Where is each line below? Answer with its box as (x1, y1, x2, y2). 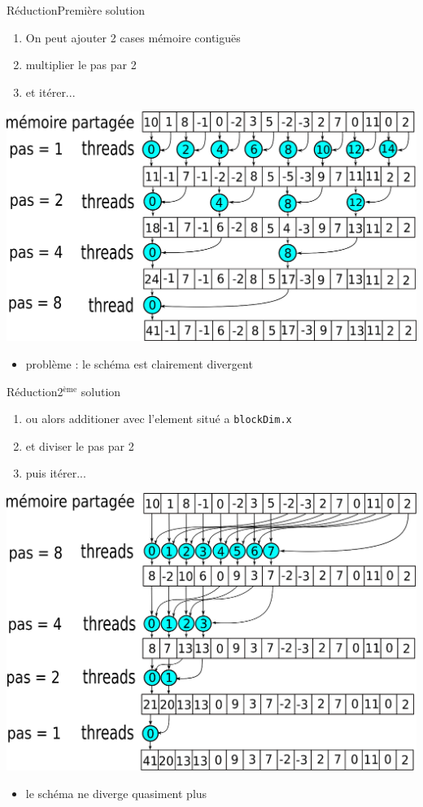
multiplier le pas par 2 (25, 56, 137, 73)
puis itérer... (25, 465, 86, 482)
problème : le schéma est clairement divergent (25, 355, 253, 372)
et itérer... (25, 83, 76, 100)
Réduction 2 (7, 382, 63, 399)
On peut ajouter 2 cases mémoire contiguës (25, 28, 241, 46)
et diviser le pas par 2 (25, 437, 134, 454)
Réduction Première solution (7, 2, 146, 18)
